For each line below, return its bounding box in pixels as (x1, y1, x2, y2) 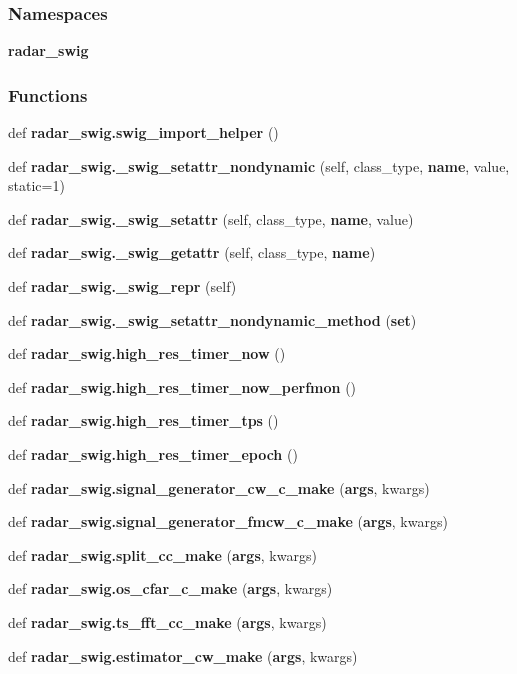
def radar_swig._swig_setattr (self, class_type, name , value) (8, 208, 414, 229)
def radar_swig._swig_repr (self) (8, 276, 237, 296)
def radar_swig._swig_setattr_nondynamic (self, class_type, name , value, (8, 155, 510, 176)
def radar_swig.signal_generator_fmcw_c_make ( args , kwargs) (8, 511, 448, 532)
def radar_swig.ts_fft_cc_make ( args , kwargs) (8, 611, 327, 632)
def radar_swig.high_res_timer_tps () (8, 410, 279, 431)
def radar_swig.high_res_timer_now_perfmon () (8, 376, 357, 397)
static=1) (8, 175, 65, 196)
